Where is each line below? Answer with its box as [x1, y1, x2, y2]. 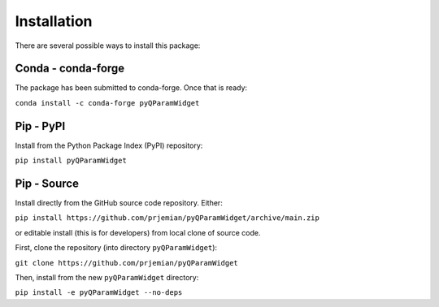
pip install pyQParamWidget [15, 156, 128, 166]
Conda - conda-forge [15, 62, 125, 76]
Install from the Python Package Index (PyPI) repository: [15, 141, 203, 150]
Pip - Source [15, 176, 79, 190]
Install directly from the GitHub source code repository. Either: [15, 198, 223, 208]
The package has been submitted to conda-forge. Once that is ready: [15, 83, 248, 93]
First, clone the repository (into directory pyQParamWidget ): [15, 243, 218, 253]
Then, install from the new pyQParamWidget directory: [15, 273, 199, 282]
